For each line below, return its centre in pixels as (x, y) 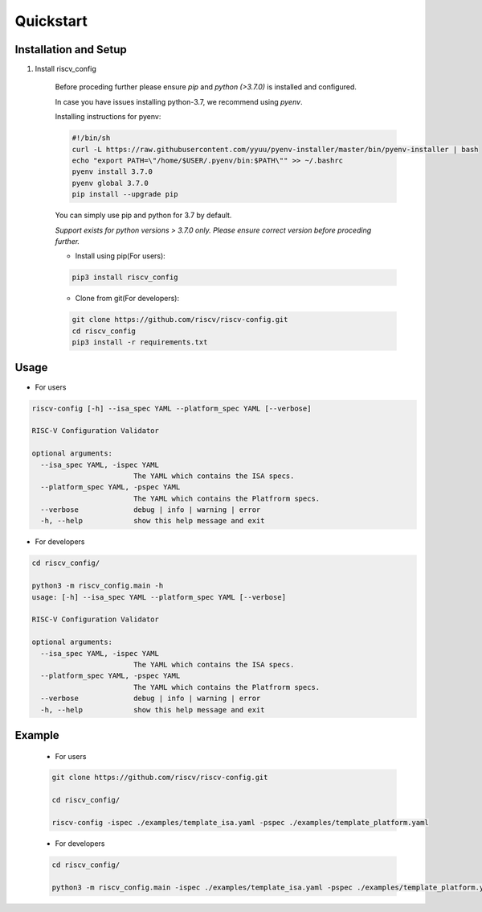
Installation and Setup (71, 50)
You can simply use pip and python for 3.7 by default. (143, 215)
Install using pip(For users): (120, 256)
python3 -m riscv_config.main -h (98, 586)
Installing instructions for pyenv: (108, 117)
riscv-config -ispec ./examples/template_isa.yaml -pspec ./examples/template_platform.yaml (240, 823)
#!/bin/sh (91, 138)
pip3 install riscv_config (125, 277)
